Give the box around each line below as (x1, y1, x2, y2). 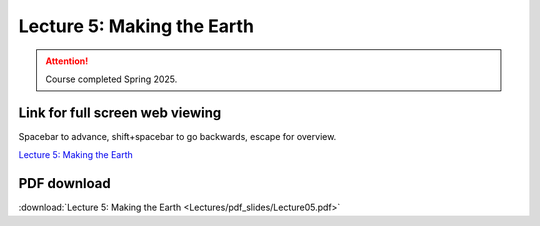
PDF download (18, 175, 112, 192)
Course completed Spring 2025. (45, 73, 178, 85)
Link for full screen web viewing (18, 104, 222, 121)
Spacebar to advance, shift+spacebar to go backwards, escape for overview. (18, 130, 337, 142)
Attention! (45, 55, 89, 67)
